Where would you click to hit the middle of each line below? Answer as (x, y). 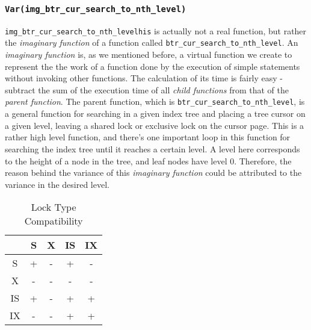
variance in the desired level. (57, 184)
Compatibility (54, 221)
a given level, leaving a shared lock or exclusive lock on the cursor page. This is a (155, 125)
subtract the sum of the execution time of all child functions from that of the (147, 89)
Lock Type (54, 207)
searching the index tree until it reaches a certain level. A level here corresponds (152, 148)
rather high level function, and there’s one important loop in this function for (148, 137)
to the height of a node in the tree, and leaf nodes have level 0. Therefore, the (148, 160)
